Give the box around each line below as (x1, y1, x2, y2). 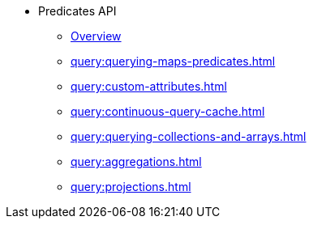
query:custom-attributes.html (71, 79, 227, 93)
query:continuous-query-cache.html (71, 104, 265, 118)
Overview (71, 29, 122, 43)
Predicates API (38, 4, 117, 18)
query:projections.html (71, 180, 191, 193)
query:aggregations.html (71, 155, 202, 168)
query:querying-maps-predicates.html (71, 54, 276, 68)
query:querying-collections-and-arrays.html (71, 129, 307, 143)
